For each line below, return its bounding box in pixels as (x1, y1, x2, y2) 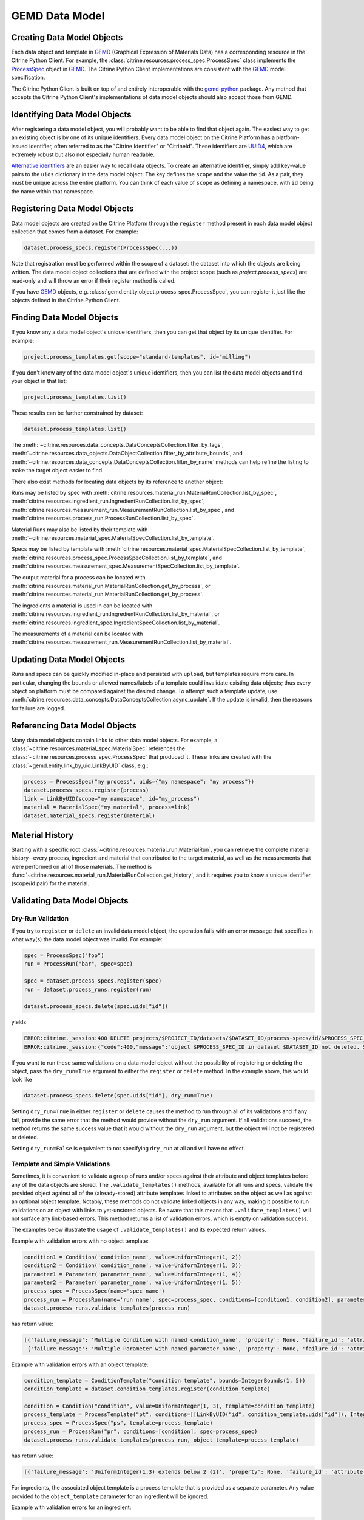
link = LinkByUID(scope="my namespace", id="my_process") (24, 795, 200, 802)
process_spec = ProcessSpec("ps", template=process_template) (24, 1420, 213, 1426)
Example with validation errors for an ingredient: (11, 1504, 132, 1511)
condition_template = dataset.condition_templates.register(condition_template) (24, 1385, 271, 1392)
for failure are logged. (11, 704, 66, 711)
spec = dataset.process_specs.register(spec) (24, 978, 162, 984)
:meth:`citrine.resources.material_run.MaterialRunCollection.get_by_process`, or (11, 582, 211, 589)
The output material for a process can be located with (11, 573, 146, 581)
